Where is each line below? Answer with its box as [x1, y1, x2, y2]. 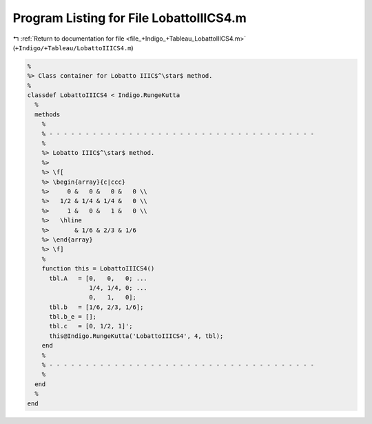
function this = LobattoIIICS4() [41, 265, 155, 273]
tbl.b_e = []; [49, 313, 96, 321]
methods [34, 110, 61, 118]
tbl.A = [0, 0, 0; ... [49, 274, 147, 282]
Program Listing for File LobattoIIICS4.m [12, 10, 247, 25]
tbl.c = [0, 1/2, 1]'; [49, 322, 134, 330]
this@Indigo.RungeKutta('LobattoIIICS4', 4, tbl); [49, 332, 224, 340]
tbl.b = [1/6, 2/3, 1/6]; [49, 303, 144, 311]
